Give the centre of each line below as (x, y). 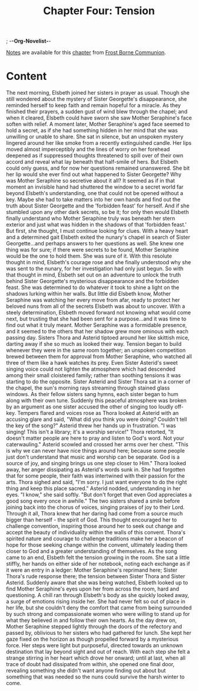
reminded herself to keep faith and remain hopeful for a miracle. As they (93, 105)
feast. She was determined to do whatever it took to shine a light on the (93, 287)
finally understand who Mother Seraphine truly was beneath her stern (91, 218)
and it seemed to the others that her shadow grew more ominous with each (97, 332)
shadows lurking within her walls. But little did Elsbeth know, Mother (88, 294)
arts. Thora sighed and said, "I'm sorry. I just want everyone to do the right (97, 482)
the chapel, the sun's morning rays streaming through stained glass (88, 388)
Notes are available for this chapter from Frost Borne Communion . (86, 53)
